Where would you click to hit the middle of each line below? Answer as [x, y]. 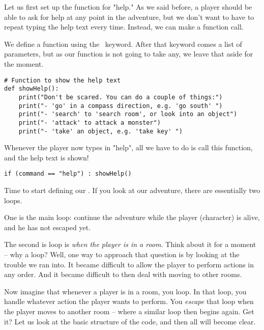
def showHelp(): [32, 89]
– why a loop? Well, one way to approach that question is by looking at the [122, 254]
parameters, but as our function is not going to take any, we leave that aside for [129, 54]
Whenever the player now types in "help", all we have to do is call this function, [128, 147]
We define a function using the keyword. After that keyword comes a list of [123, 44]
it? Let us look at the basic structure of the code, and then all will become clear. [130, 321]
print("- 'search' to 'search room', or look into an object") [128, 114]
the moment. [24, 63]
